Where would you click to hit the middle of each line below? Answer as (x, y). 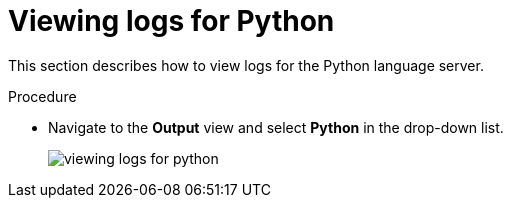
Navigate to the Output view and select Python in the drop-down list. (276, 127)
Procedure (42, 96)
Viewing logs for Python (171, 21)
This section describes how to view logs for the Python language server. (246, 65)
